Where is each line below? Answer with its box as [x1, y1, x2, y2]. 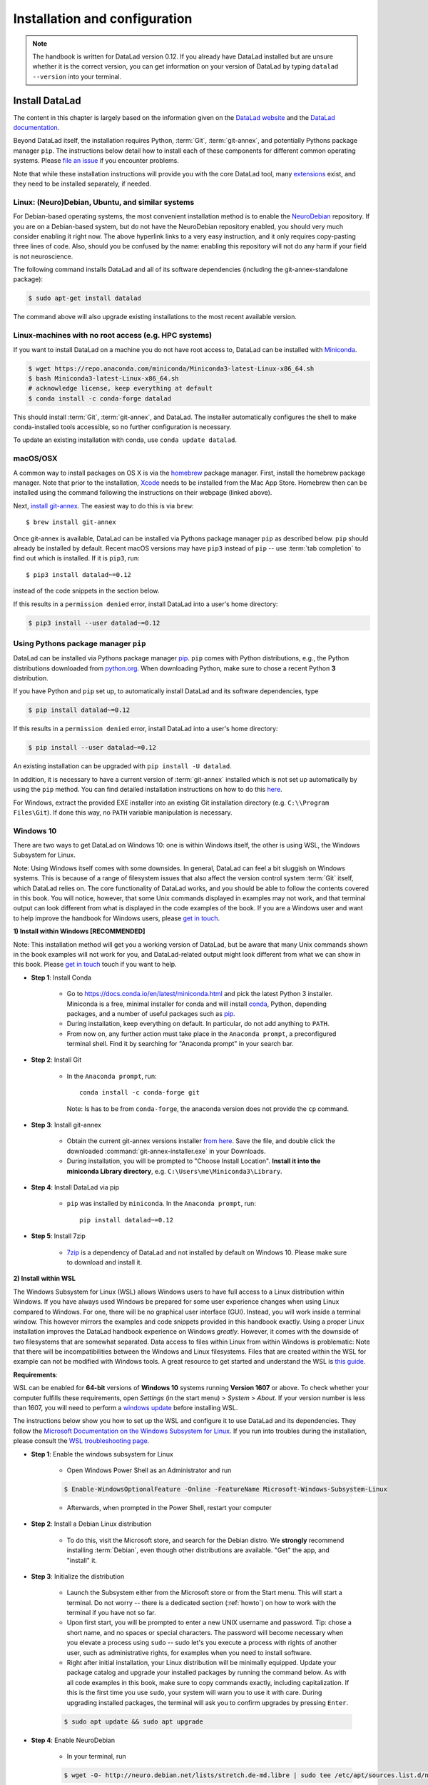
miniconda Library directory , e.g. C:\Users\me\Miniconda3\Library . [66, 1167, 282, 1175]
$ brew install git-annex [26, 518, 117, 526]
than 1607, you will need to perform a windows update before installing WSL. [13, 1404, 238, 1412]
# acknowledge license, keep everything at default [28, 384, 213, 393]
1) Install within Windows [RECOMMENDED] [13, 927, 146, 935]
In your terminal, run [66, 1751, 126, 1760]
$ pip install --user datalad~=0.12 [28, 743, 157, 752]
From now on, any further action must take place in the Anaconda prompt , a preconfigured [66, 1029, 337, 1038]
